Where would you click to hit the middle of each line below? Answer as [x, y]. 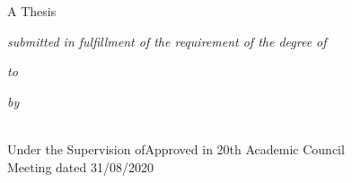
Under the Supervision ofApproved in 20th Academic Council [176, 148]
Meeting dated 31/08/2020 [80, 166]
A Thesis [32, 11]
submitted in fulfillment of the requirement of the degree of [167, 41]
